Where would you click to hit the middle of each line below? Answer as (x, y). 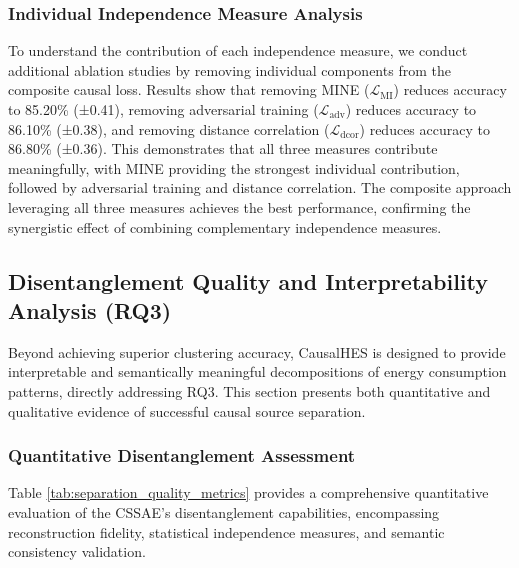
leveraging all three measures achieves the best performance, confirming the (239, 206)
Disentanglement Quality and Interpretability (248, 280)
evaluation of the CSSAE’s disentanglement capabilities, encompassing (224, 511)
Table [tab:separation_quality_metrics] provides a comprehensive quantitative (248, 492)
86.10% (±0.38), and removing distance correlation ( (169, 128)
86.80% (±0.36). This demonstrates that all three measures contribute (223, 148)
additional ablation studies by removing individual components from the (229, 69)
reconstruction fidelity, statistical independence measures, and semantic (226, 531)
